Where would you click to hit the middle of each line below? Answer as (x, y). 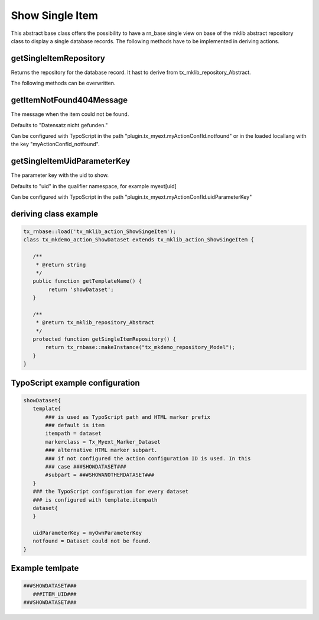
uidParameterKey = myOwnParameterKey (87, 533)
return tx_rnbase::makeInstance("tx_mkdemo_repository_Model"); (140, 347)
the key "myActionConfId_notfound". (55, 144)
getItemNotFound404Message (69, 100)
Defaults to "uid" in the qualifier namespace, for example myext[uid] (94, 186)
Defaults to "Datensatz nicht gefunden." (59, 125)
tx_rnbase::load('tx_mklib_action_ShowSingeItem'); (100, 232)
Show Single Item (55, 15)
